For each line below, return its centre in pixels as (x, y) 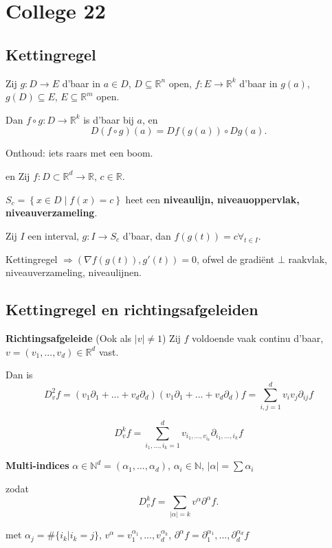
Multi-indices (37, 465)
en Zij (18, 175)
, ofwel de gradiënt (236, 259)
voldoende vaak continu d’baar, (258, 338)
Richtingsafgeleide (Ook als (69, 338)
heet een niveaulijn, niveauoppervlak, (212, 199)
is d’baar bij (109, 119)
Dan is (19, 375)
